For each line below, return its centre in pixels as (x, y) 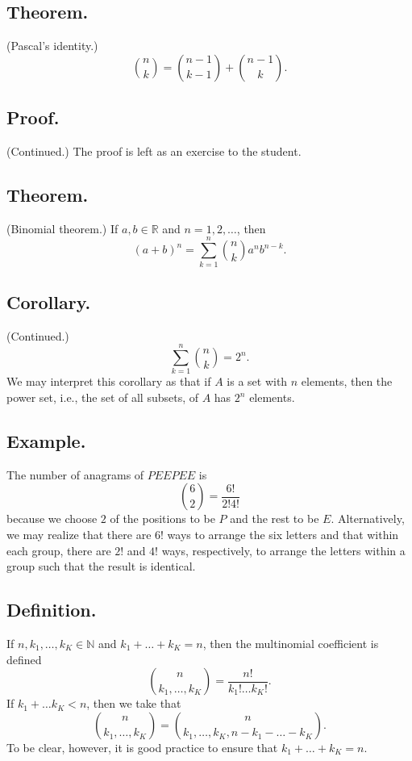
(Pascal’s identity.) (52, 46)
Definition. (52, 610)
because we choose (52, 518)
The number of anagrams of (75, 474)
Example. (46, 441)
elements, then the (347, 381)
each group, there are (59, 550)
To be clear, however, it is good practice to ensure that (142, 747)
